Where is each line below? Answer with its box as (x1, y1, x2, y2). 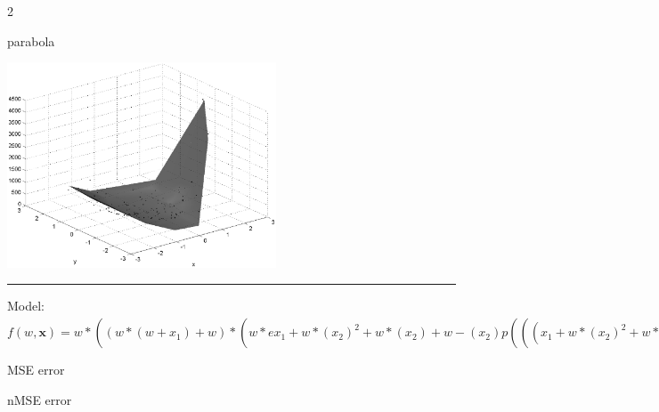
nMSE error (7, 391, 72, 409)
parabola (7, 31, 55, 50)
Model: (7, 296, 45, 315)
